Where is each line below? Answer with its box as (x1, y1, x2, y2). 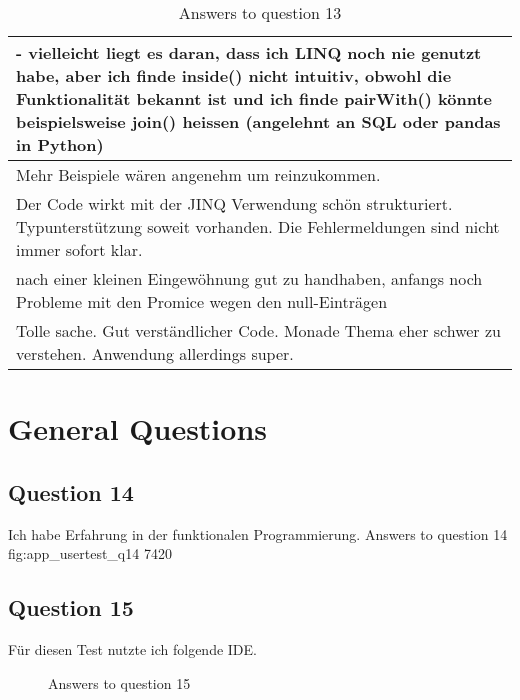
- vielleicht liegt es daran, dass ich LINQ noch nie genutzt (16, 41, 482, 64)
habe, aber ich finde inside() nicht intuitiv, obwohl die (16, 64, 452, 87)
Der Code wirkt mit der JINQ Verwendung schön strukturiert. (16, 192, 453, 215)
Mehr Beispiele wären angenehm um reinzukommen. (16, 163, 381, 186)
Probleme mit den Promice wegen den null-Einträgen (16, 290, 388, 313)
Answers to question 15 (48, 672, 191, 693)
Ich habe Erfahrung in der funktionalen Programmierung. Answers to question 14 (8, 523, 508, 544)
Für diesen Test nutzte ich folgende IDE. (8, 638, 257, 659)
